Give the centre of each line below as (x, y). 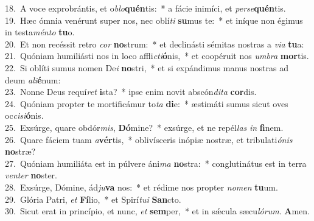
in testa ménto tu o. (40, 32)
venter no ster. (31, 175)
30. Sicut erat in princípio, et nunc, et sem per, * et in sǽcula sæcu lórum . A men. (157, 211)
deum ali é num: (33, 79)
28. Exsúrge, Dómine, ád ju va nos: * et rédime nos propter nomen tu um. (141, 187)
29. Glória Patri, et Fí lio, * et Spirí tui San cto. (93, 199)
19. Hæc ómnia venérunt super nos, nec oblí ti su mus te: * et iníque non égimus (154, 20)
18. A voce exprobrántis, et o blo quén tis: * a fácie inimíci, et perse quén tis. (145, 8)
